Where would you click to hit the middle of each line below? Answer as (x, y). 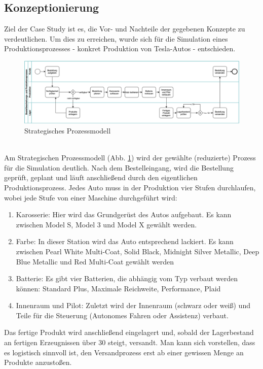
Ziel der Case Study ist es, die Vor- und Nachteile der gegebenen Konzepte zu (125, 29)
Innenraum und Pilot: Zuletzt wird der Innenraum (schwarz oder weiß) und (133, 305)
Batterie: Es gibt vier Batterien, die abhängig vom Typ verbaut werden (127, 278)
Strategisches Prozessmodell (68, 130)
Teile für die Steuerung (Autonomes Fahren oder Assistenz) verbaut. (122, 315)
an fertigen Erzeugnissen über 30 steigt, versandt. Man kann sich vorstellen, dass (130, 342)
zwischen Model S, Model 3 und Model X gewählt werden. (106, 224)
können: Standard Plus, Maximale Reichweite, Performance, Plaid (118, 288)
